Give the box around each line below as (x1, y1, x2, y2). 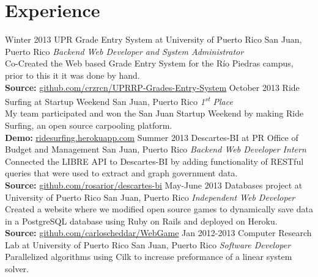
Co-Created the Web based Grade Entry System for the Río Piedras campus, (5, 57, 294, 70)
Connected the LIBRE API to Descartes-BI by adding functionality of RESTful (5, 154, 304, 167)
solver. (5, 262, 29, 275)
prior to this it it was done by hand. (5, 68, 140, 81)
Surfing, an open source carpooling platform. (5, 118, 172, 131)
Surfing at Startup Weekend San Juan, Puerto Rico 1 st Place (5, 93, 233, 107)
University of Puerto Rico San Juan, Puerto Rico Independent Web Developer (5, 190, 295, 203)
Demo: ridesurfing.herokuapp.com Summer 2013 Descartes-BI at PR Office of (5, 131, 298, 143)
